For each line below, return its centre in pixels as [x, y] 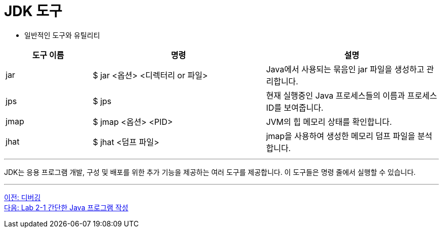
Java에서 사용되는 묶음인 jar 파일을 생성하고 [345, 69]
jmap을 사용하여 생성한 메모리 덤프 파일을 [341, 136]
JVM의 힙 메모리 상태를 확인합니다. [329, 122]
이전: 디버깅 [23, 197]
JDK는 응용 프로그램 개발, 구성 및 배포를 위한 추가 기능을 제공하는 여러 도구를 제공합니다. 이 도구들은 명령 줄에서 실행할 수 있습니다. [210, 172]
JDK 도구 [33, 11]
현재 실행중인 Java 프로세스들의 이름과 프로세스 [352, 95]
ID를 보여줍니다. [295, 107]
